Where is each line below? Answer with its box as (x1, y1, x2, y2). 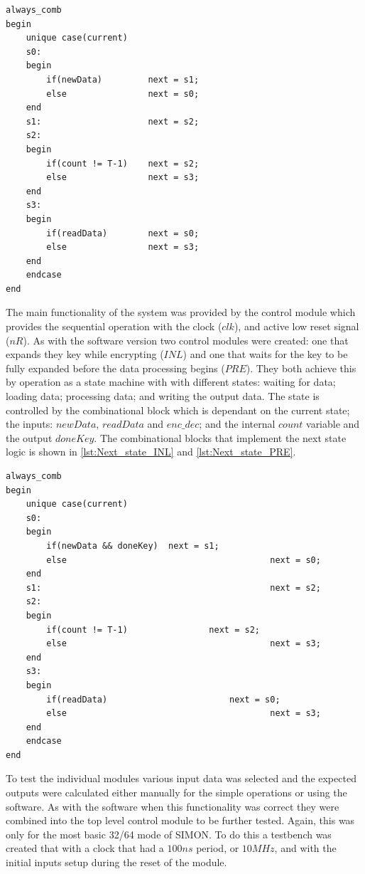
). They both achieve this (246, 360, 356, 375)
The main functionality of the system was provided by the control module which (6, 305, 356, 320)
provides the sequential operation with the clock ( (6, 319, 222, 334)
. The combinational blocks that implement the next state (94, 430, 347, 445)
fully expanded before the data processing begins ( (6, 360, 225, 375)
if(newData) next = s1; (46, 74, 200, 85)
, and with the (274, 841, 337, 855)
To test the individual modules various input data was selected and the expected (6, 771, 356, 786)
